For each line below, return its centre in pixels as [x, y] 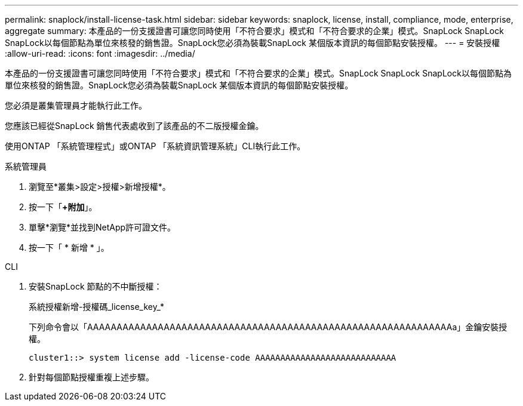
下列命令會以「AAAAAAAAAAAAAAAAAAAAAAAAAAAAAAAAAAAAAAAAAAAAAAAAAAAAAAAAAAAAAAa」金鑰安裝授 [268, 327]
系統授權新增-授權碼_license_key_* [96, 307]
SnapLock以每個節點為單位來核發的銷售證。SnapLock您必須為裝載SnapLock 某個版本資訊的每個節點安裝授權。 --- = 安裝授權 [253, 43]
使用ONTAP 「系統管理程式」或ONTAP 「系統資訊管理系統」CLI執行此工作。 [155, 146]
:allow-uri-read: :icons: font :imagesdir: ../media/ [100, 53]
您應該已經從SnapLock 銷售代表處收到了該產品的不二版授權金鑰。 [134, 126]
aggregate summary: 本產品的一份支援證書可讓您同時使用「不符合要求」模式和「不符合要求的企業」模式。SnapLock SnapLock [254, 31]
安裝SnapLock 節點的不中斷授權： [96, 286]
